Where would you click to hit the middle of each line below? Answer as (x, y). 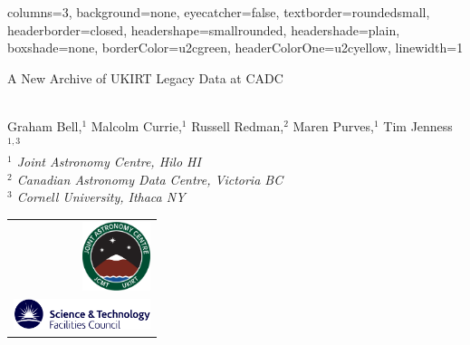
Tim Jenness (418, 125)
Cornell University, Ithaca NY (101, 197)
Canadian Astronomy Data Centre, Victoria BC (150, 179)
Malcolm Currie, (136, 125)
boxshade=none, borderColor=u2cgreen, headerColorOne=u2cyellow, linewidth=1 (235, 48)
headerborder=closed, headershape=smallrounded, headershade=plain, (204, 29)
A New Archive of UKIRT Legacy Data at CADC (145, 77)
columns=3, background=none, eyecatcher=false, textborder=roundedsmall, (219, 12)
